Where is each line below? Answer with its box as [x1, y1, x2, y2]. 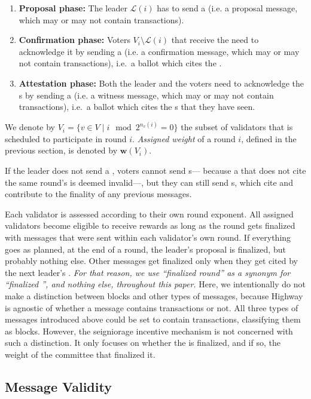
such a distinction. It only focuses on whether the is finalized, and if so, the [5, 336, 280, 349]
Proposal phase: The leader [19, 2, 127, 14]
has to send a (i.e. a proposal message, [157, 2, 298, 14]
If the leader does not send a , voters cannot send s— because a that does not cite [5, 164, 306, 176]
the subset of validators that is [181, 121, 293, 133]
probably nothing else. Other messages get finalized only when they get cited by [5, 254, 298, 267]
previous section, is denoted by [5, 144, 118, 156]
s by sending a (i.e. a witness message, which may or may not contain [19, 88, 274, 101]
